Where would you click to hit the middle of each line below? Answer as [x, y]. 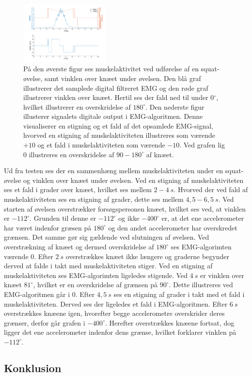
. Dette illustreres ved [201, 285]
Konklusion [33, 368]
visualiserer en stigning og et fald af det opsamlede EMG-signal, [118, 125]
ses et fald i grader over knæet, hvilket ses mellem [78, 189]
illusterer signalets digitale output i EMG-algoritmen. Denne [113, 116]
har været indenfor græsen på [48, 227]
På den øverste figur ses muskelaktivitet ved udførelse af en [111, 69]
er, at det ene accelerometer [203, 218]
